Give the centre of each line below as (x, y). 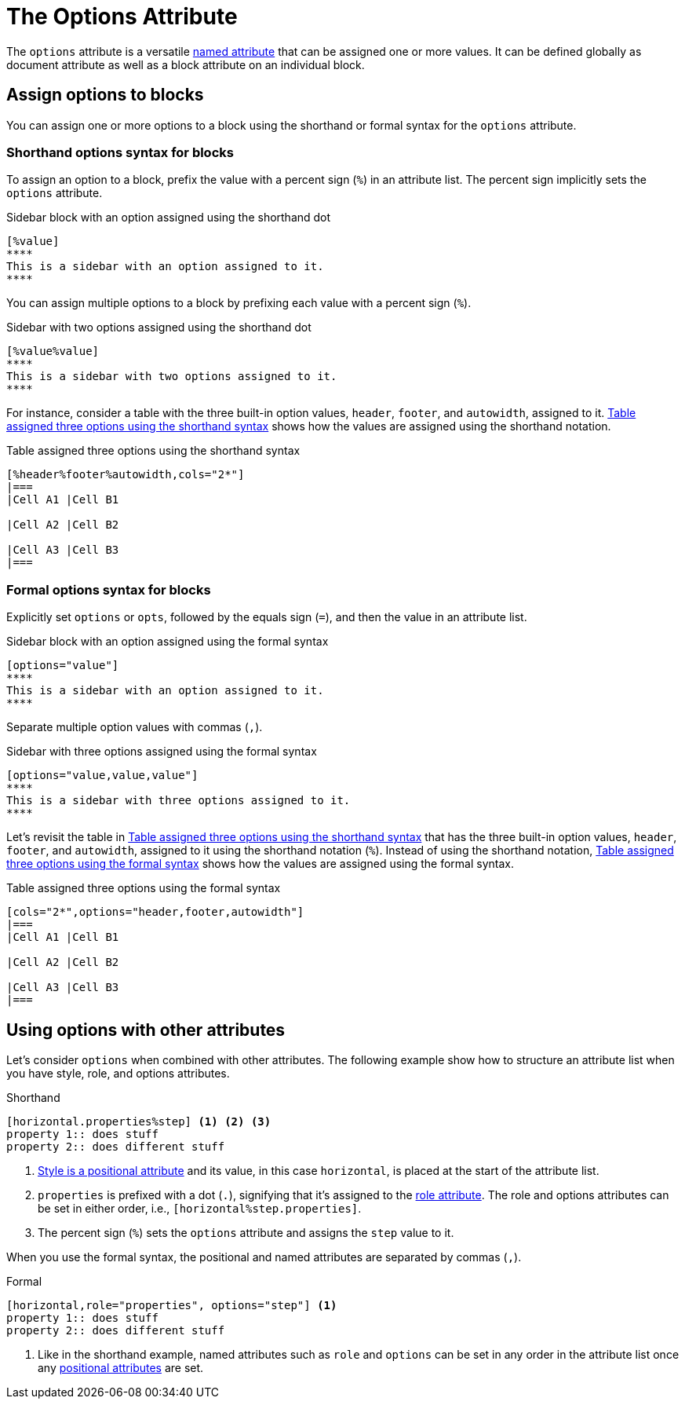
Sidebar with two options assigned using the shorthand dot (159, 327)
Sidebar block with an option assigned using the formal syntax (168, 642)
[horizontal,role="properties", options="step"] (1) (172, 1305)
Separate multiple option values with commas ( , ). (135, 727)
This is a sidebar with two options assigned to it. (172, 377)
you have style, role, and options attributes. (118, 1073)
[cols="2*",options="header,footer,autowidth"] (155, 912)
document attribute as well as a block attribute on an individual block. (186, 64)
